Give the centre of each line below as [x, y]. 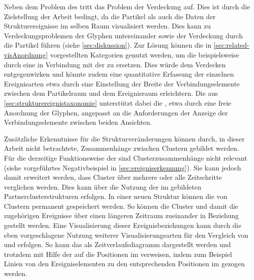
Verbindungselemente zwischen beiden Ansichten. [78, 122]
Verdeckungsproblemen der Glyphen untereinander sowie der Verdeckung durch [123, 35]
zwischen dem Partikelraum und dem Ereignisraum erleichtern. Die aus [111, 93]
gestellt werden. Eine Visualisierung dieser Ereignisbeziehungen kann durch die [123, 225]
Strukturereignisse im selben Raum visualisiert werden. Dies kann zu [108, 26]
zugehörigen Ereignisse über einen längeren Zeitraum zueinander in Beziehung [121, 215]
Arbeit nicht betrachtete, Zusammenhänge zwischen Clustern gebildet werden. [122, 148]
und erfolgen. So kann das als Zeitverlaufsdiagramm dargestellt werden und [117, 244]
